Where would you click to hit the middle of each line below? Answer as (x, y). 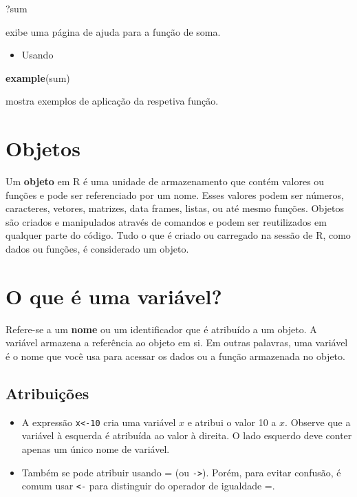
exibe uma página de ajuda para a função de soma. (113, 31)
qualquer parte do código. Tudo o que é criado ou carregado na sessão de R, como (178, 235)
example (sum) (38, 77)
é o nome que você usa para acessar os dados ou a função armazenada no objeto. (175, 356)
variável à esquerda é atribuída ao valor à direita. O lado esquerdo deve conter (187, 435)
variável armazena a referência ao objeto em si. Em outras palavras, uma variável (177, 342)
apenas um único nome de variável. (96, 449)
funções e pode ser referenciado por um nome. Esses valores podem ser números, (175, 194)
